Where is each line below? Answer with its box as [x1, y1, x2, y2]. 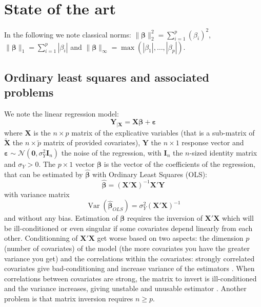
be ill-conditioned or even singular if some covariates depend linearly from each [4, 222, 253, 233]
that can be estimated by [4, 168, 83, 179]
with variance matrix [4, 188, 70, 199]
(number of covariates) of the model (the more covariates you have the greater [4, 243, 250, 254]
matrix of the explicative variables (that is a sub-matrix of [71, 127, 255, 138]
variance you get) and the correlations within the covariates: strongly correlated [4, 253, 255, 263]
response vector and [182, 137, 244, 148]
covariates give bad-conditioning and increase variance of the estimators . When [4, 263, 255, 274]
